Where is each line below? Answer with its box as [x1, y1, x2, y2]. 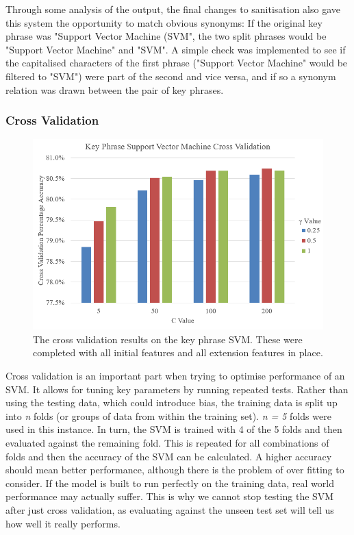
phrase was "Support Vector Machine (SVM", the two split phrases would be [5, 29, 327, 43]
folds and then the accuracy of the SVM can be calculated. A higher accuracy [5, 449, 332, 463]
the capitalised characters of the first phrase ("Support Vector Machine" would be [5, 55, 348, 70]
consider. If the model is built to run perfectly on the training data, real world [5, 475, 334, 490]
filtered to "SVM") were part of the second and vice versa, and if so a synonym [5, 69, 336, 83]
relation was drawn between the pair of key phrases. [5, 82, 224, 97]
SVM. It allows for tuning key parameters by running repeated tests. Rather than [5, 382, 349, 396]
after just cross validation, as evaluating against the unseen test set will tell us [5, 502, 334, 517]
